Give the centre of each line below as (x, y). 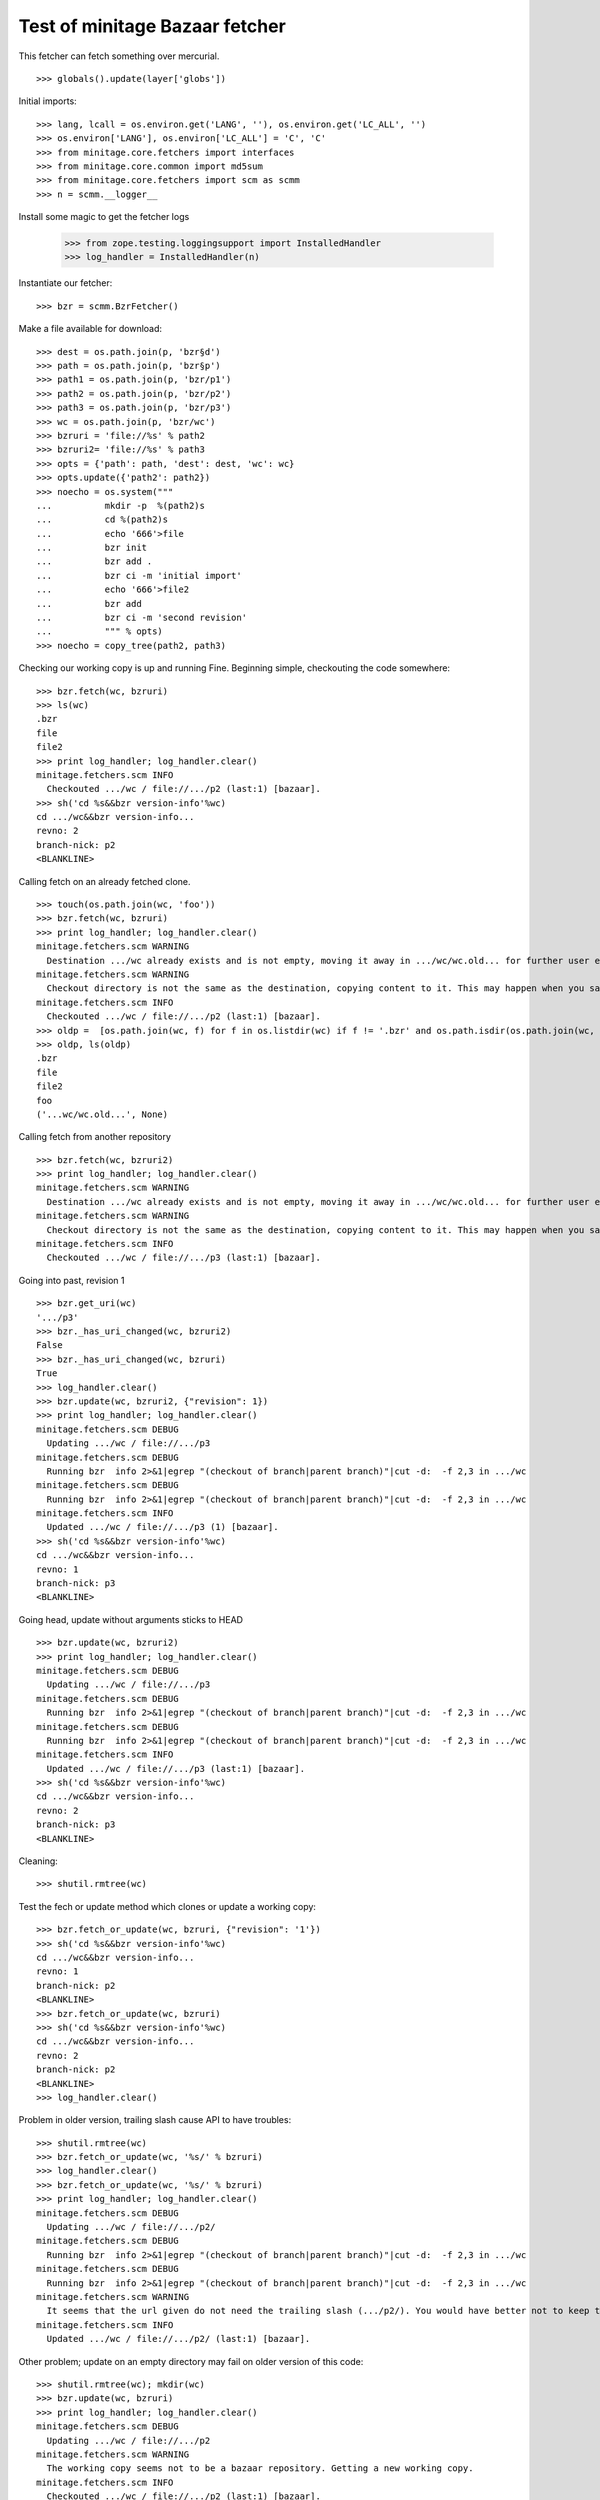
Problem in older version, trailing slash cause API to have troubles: (155, 2120)
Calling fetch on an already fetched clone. (104, 881)
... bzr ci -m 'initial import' (139, 575)
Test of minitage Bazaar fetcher (152, 26)
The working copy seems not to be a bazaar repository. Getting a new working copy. (260, 2468)
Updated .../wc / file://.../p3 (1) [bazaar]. (162, 1527)
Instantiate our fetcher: (65, 283)
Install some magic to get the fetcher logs (104, 217)
